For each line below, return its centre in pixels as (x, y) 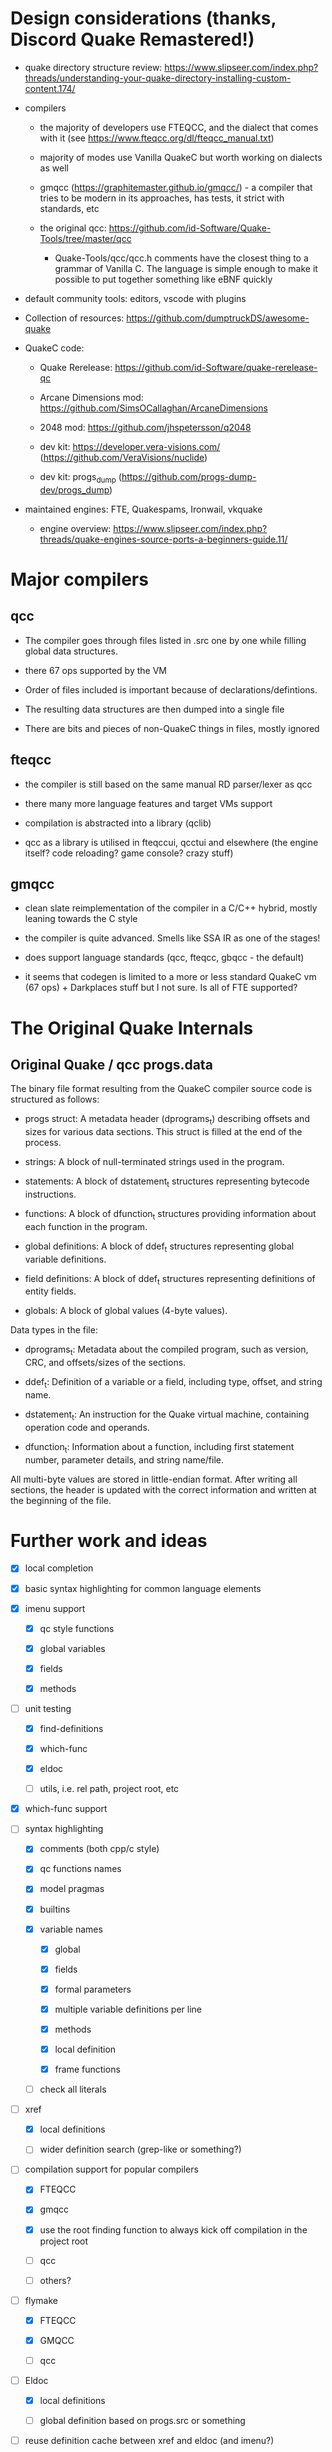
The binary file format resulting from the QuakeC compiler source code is (161, 1089)
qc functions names (80, 1869)
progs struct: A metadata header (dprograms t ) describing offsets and (167, 1120)
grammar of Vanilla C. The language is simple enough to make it (186, 268)
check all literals (73, 2089)
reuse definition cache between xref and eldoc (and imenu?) (149, 2441)
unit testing (48, 1708)
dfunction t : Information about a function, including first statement (159, 1447)
